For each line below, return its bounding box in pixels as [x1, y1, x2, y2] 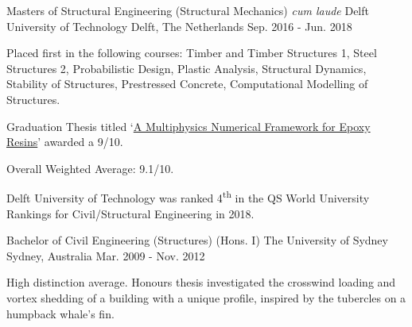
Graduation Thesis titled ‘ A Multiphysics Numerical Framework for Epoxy [6, 117, 371, 134]
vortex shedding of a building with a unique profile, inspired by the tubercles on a [6, 289, 406, 306]
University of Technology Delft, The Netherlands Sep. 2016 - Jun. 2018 [6, 17, 352, 34]
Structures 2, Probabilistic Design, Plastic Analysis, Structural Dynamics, [6, 60, 367, 76]
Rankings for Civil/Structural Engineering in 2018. [6, 205, 255, 221]
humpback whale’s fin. [6, 305, 115, 321]
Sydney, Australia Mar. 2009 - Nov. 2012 [6, 247, 205, 264]
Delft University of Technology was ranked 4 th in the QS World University [6, 187, 370, 206]
